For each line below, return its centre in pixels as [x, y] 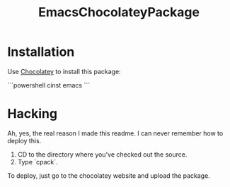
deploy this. [24, 140]
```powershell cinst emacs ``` [49, 85]
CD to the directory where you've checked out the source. [102, 154]
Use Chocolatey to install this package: [64, 71]
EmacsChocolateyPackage [119, 12]
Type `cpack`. [38, 162]
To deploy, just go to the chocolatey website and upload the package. [109, 175]
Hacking [33, 114]
